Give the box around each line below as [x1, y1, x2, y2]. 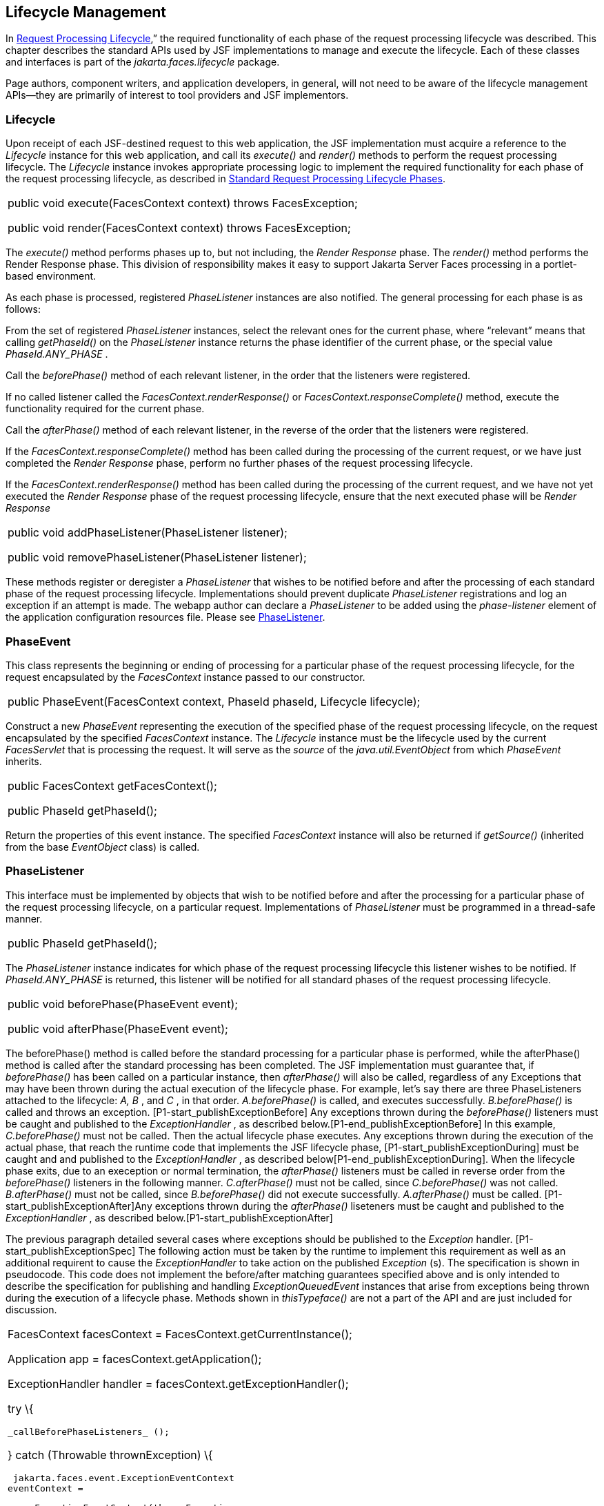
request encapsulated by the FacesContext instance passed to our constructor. [6, 670, 365, 683]
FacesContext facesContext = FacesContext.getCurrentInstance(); [8, 1326, 352, 1341]
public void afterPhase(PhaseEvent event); [8, 1021, 228, 1036]
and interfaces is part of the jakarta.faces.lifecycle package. [6, 56, 280, 68]
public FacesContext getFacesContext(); [8, 778, 217, 793]
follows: [6, 303, 41, 316]
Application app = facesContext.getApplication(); [8, 1351, 262, 1366]
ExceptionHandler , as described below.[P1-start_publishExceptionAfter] [6, 1211, 333, 1224]
